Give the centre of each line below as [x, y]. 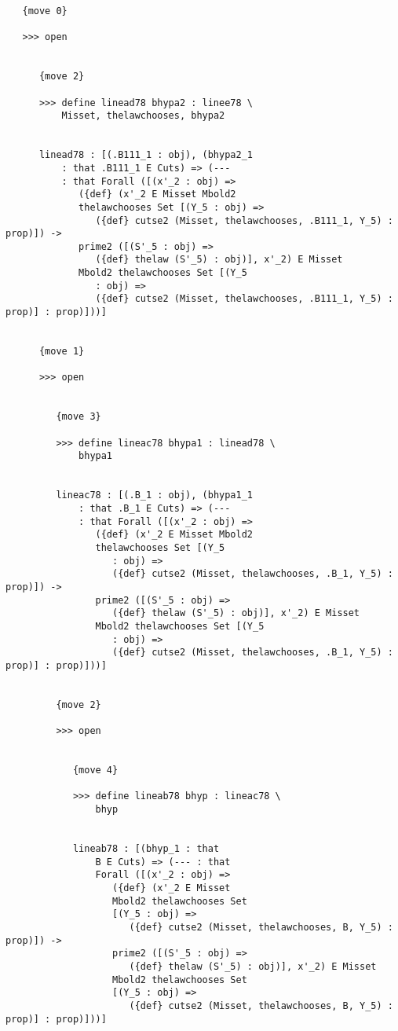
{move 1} [62, 352]
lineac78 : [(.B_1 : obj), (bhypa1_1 [154, 495]
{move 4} [95, 770]
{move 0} [45, 11]
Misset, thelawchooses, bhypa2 [143, 116]
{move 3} [79, 417]
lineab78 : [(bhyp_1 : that [146, 849]
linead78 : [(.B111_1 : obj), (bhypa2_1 [146, 155]
